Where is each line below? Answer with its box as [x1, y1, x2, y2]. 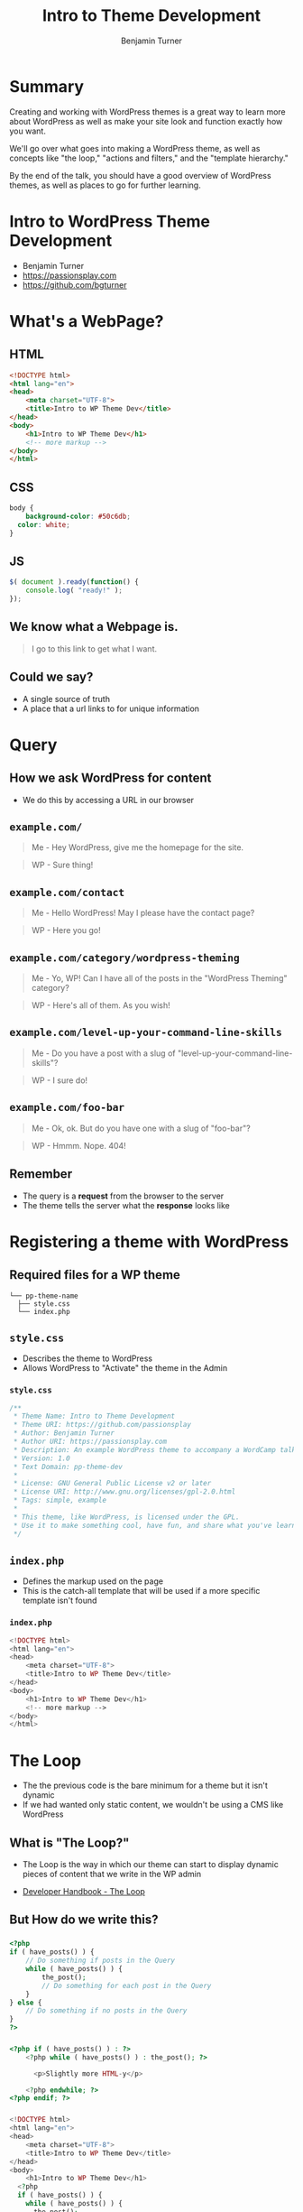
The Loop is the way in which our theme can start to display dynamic [22, 1859, 280, 1870]
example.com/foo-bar [9, 1101, 125, 1115]
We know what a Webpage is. [9, 619, 179, 634]
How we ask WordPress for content [9, 771, 212, 786]
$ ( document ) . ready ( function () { [9, 578, 140, 587]
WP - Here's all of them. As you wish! [31, 1000, 171, 1011]
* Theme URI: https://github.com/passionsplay [13, 1421, 192, 1430]
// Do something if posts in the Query [25, 1956, 176, 1966]
